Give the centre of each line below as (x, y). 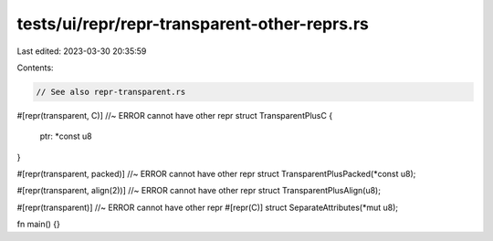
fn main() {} (39, 225)
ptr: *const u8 (66, 136)
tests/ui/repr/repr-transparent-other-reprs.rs (193, 24)
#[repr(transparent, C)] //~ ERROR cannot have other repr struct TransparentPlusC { (175, 115)
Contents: (35, 68)
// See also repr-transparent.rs (111, 92)
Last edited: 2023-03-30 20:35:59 (82, 51)
